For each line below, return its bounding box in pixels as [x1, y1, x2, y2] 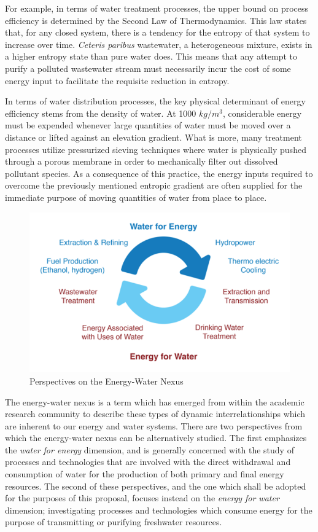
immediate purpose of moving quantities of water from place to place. [5, 190, 267, 203]
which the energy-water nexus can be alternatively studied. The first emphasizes [5, 431, 307, 444]
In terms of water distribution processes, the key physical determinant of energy [5, 95, 306, 108]
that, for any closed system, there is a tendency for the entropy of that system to [5, 26, 310, 39]
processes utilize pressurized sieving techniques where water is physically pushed [5, 143, 306, 155]
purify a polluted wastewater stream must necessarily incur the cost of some [5, 61, 291, 74]
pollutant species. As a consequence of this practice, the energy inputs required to [5, 166, 313, 179]
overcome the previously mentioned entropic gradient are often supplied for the [5, 179, 303, 192]
